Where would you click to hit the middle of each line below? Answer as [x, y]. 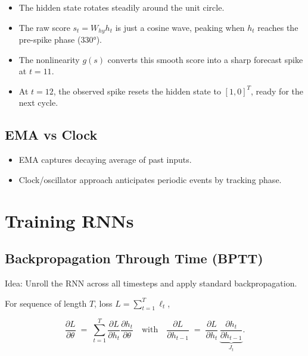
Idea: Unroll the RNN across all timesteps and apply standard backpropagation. [151, 283]
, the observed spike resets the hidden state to [137, 91]
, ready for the [277, 91]
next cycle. [38, 103]
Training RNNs [69, 220]
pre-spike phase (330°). [60, 40]
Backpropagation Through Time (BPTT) [134, 258]
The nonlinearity [49, 59]
